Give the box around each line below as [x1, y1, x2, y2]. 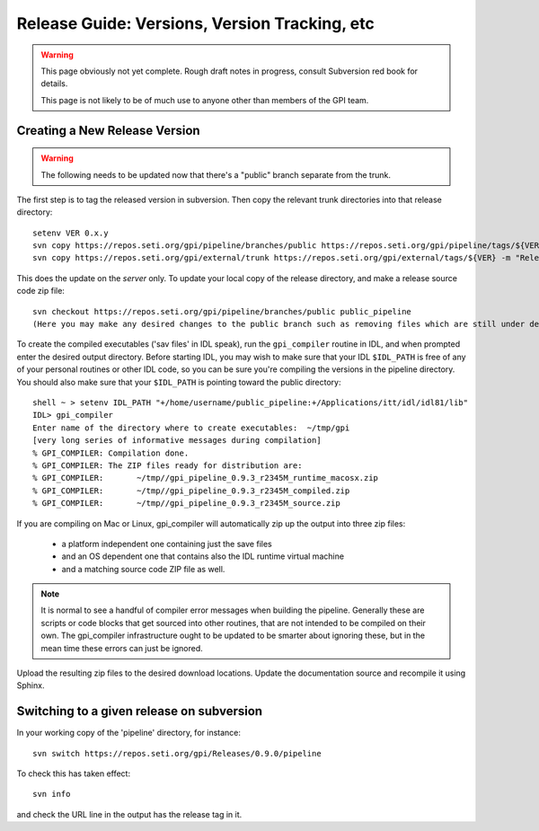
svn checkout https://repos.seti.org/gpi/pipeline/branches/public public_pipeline [32, 306, 412, 316]
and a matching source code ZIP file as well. [61, 563, 225, 574]
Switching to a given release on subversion [16, 703, 263, 719]
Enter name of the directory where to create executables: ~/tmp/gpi [32, 422, 350, 433]
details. [40, 78, 68, 89]
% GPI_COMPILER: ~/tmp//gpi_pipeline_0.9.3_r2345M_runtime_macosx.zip [32, 473, 379, 483]
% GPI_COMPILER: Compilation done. [32, 447, 190, 458]
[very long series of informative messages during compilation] [32, 436, 323, 446]
